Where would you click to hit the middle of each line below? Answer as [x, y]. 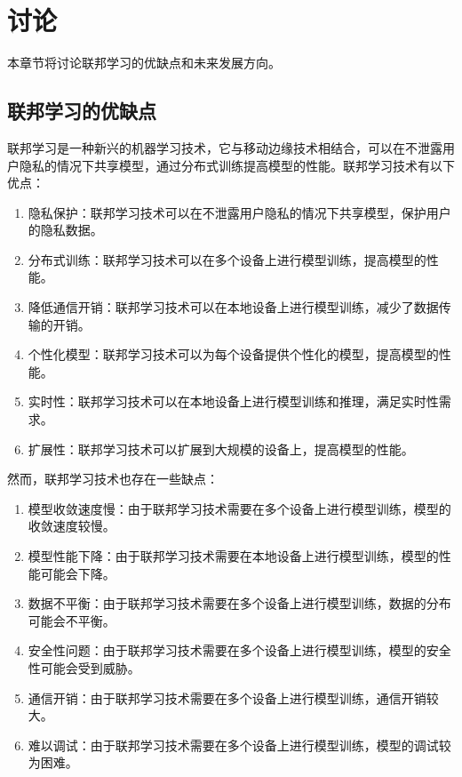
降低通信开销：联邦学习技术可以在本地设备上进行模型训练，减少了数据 [233, 307]
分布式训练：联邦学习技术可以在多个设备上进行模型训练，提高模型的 [227, 259]
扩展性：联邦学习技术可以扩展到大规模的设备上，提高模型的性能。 [221, 449]
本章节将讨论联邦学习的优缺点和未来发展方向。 [144, 63]
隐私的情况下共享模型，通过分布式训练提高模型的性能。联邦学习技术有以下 [237, 165]
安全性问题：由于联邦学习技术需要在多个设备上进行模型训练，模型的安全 [239, 650]
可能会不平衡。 [72, 620]
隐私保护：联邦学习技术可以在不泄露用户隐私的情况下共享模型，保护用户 [239, 212]
